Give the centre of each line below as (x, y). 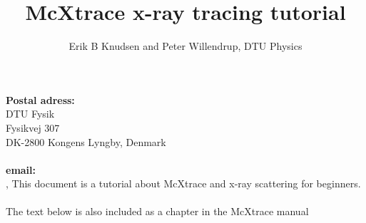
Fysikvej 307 (33, 127)
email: (21, 169)
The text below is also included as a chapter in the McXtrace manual (157, 211)
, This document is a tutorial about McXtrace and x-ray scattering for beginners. (183, 183)
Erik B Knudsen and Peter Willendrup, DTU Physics (185, 46)
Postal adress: (40, 99)
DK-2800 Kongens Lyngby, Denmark (86, 141)
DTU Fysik (30, 114)
